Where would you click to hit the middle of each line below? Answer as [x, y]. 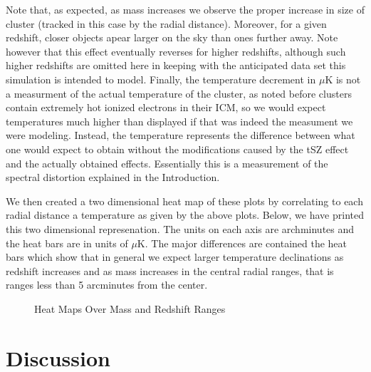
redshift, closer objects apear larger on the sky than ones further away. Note [172, 37]
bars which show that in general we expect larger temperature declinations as [175, 257]
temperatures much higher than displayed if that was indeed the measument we [179, 121]
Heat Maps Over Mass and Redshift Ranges [130, 308]
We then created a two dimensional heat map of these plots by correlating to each [184, 201]
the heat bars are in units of [67, 243]
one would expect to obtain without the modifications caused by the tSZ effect [177, 149]
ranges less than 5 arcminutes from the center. [107, 285]
